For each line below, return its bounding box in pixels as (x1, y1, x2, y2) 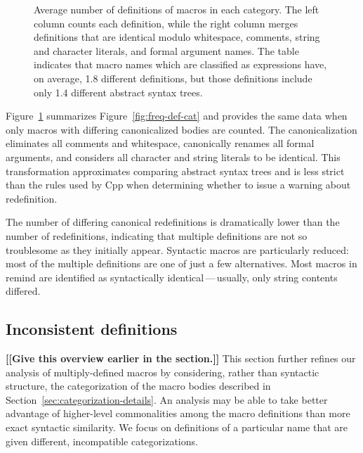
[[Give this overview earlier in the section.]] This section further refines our (6, 351, 356, 366)
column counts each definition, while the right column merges (34, 15, 298, 30)
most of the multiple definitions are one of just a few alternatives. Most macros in (6, 256, 357, 271)
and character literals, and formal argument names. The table (34, 43, 299, 58)
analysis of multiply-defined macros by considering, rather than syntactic (6, 364, 319, 379)
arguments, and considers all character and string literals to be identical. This (6, 149, 341, 164)
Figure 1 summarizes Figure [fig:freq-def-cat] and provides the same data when (6, 108, 348, 123)
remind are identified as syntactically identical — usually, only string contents (6, 269, 338, 284)
